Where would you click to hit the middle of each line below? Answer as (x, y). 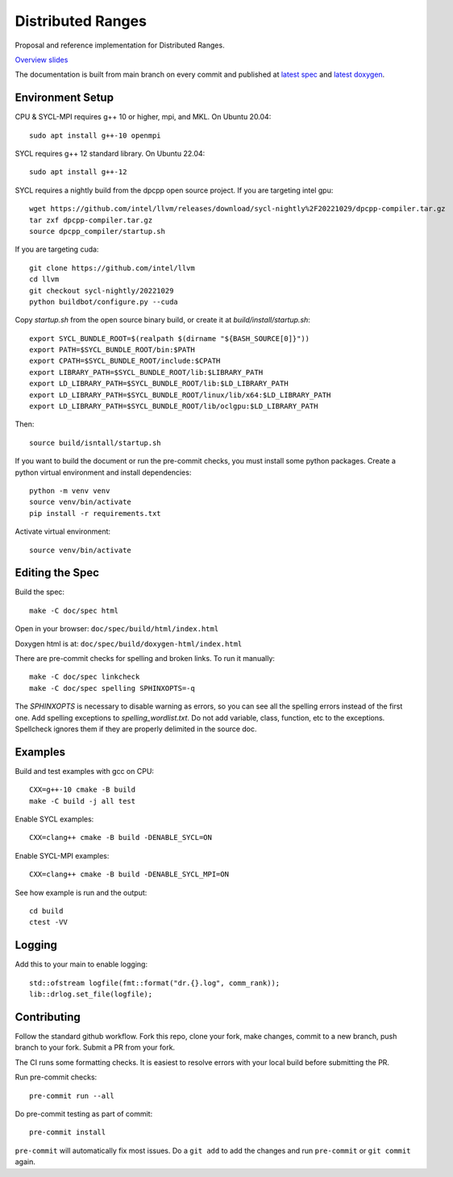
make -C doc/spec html (74, 610)
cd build (46, 911)
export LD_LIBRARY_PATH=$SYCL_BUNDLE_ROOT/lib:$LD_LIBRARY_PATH (159, 384)
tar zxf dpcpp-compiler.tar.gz (91, 220)
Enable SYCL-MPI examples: (62, 855)
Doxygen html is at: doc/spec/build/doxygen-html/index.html (129, 643)
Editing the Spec (57, 573)
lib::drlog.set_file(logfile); (91, 994)
